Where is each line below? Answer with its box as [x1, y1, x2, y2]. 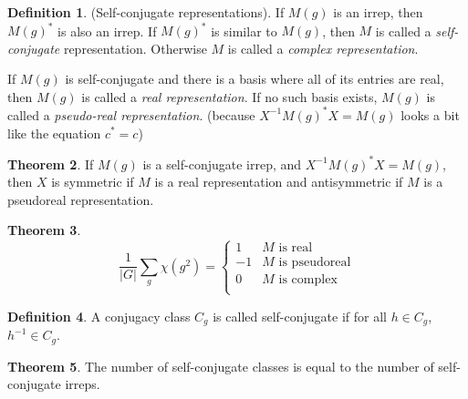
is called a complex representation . [227, 38, 419, 57]
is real [278, 241, 313, 255]
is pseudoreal [278, 256, 351, 270]
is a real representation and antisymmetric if [154, 172, 403, 191]
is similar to [211, 21, 277, 40]
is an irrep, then [333, 3, 423, 21]
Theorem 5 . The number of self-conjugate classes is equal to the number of [7, 356, 434, 375]
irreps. [65, 374, 100, 394]
